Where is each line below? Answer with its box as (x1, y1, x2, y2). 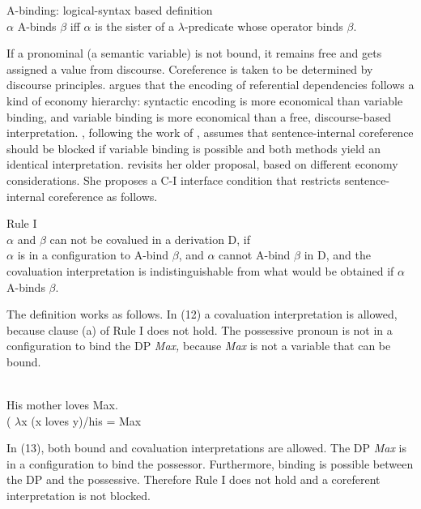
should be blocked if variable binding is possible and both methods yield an (6, 139, 381, 156)
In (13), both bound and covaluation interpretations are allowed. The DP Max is (6, 439, 406, 456)
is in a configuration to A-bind (17, 246, 169, 263)
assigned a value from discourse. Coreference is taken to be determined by (6, 60, 373, 77)
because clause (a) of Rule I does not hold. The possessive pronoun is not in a (6, 321, 393, 338)
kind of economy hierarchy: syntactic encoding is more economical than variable (6, 92, 403, 109)
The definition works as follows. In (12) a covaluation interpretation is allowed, (6, 306, 398, 323)
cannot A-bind (219, 246, 291, 263)
